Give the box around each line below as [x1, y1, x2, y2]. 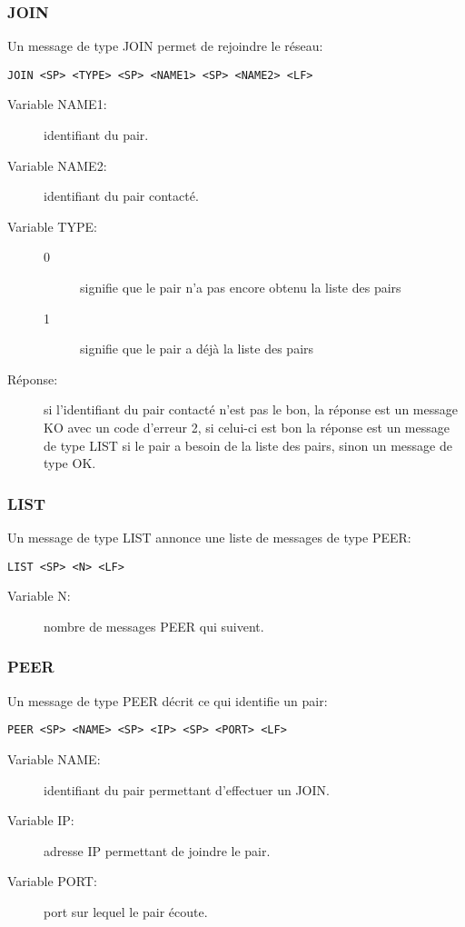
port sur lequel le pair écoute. [44, 902, 208, 921]
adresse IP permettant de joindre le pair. [44, 841, 271, 860]
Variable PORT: [7, 872, 97, 891]
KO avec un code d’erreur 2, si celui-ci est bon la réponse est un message [44, 418, 450, 436]
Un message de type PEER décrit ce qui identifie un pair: [7, 691, 328, 710]
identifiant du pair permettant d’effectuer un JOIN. [44, 780, 330, 799]
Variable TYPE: [7, 216, 97, 235]
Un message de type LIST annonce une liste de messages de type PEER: [7, 528, 411, 546]
